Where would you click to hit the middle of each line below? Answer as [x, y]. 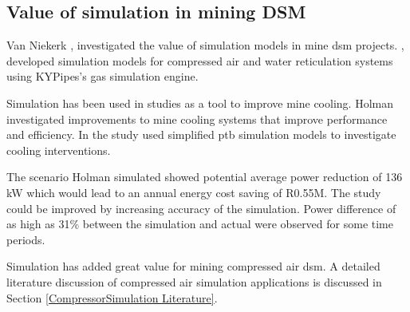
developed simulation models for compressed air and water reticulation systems [200, 60]
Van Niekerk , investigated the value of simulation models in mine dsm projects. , [205, 45]
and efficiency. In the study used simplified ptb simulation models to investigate [201, 134]
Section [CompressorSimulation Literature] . [112, 297]
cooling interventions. [59, 150]
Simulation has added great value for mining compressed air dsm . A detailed [193, 266]
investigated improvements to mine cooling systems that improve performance [197, 118]
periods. [26, 239]
